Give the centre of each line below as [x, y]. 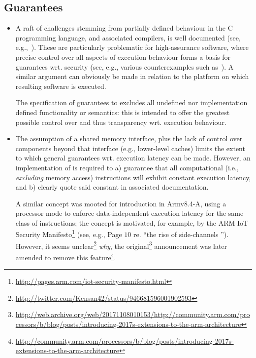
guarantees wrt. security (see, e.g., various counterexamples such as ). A [125, 66]
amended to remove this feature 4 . [66, 256]
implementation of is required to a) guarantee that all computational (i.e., [127, 167]
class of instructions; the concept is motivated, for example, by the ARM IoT [132, 222]
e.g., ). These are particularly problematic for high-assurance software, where [132, 47]
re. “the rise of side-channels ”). [181, 234]
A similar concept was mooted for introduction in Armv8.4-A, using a [121, 203]
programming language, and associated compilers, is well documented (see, [128, 37]
